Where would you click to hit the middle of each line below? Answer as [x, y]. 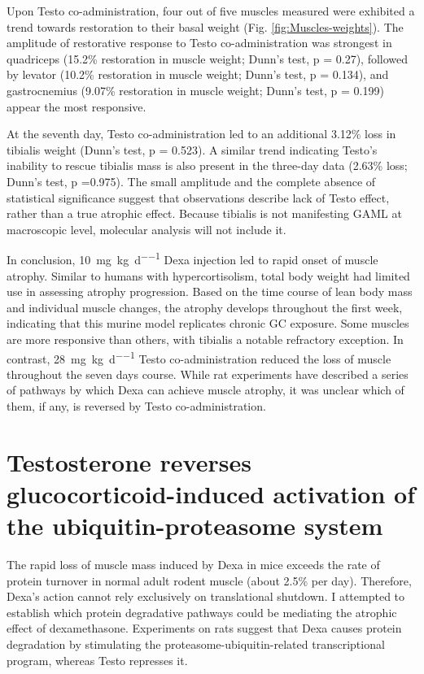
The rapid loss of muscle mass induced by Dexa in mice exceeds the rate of [193, 565]
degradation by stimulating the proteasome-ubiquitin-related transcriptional [196, 644]
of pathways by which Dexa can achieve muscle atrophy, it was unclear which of [205, 390]
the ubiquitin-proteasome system [195, 526]
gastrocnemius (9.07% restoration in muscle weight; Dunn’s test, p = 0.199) [195, 90]
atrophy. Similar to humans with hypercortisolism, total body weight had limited [208, 275]
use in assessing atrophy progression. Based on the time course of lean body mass [210, 291]
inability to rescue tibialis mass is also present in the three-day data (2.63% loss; [207, 165]
